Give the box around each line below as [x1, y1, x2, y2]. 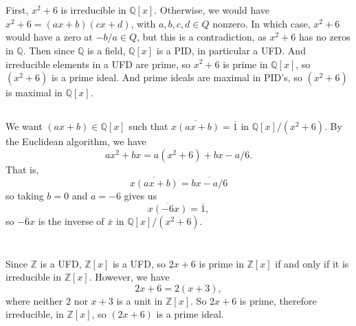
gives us [124, 188, 157, 202]
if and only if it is [275, 256, 349, 270]
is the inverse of [38, 214, 104, 228]
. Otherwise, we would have [154, 3, 269, 17]
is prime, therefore [239, 293, 317, 307]
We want [5, 119, 43, 133]
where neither [5, 293, 63, 307]
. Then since [23, 43, 75, 57]
